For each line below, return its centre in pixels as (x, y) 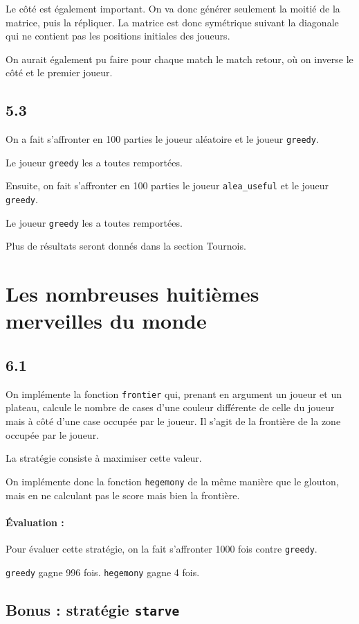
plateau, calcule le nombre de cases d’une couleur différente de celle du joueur (170, 407)
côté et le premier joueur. (59, 72)
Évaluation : (35, 522)
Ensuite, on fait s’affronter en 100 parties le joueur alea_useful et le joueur (167, 185)
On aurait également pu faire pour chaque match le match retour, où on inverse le (179, 59)
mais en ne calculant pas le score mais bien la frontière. (123, 495)
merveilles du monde (106, 321)
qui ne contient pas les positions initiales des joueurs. (118, 36)
